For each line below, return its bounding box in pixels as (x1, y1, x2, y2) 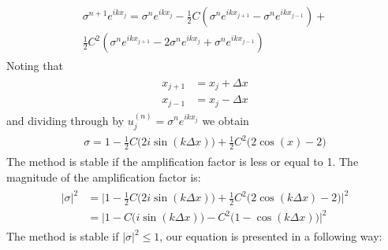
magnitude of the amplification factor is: (6, 168, 201, 185)
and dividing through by (6, 112, 125, 128)
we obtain (202, 112, 249, 128)
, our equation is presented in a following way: (159, 228, 382, 244)
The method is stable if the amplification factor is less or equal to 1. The (6, 153, 359, 170)
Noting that (6, 57, 63, 74)
